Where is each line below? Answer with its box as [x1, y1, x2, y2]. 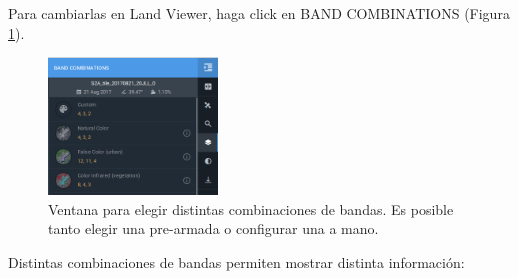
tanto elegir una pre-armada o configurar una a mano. [48, 218, 379, 239]
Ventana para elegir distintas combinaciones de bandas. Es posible [48, 198, 454, 219]
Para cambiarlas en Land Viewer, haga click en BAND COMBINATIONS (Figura [8, 3, 510, 23]
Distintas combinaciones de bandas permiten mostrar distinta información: [8, 252, 465, 272]
